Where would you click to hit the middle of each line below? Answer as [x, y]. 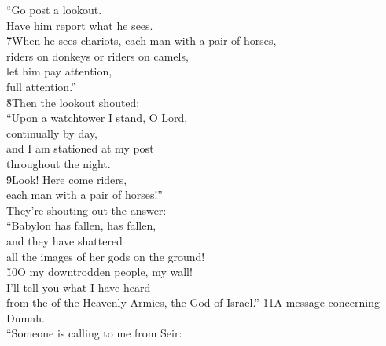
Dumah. [26, 317]
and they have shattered [64, 240]
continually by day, [52, 133]
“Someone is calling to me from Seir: [94, 333]
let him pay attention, [59, 71]
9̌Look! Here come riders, [67, 179]
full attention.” [41, 86]
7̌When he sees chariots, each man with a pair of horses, [142, 40]
